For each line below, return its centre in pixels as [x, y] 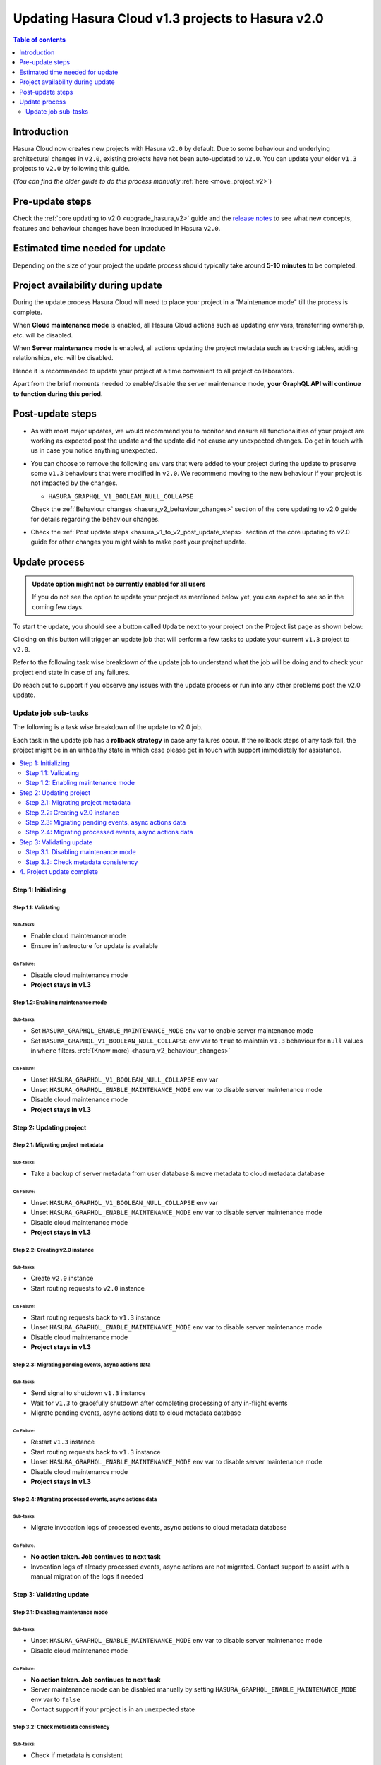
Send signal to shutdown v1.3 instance [88, 1393]
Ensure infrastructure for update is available [94, 945]
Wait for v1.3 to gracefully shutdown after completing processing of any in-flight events [159, 1403]
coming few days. [58, 606]
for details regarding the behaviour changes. [95, 519]
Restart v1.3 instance [63, 1442]
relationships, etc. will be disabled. [63, 358]
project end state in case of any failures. [72, 672]
